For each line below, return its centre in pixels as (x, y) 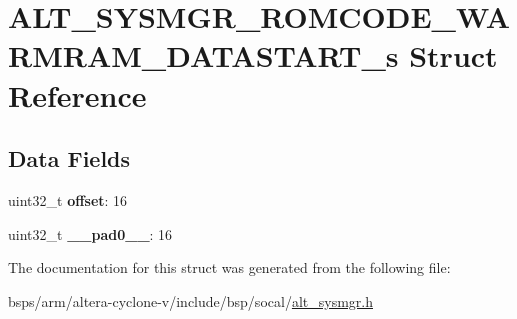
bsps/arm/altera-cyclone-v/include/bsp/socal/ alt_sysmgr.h (190, 300)
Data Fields (69, 158)
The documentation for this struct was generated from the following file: (229, 267)
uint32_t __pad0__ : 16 (90, 233)
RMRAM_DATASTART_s (203, 55)
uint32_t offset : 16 (68, 199)
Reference (77, 94)
